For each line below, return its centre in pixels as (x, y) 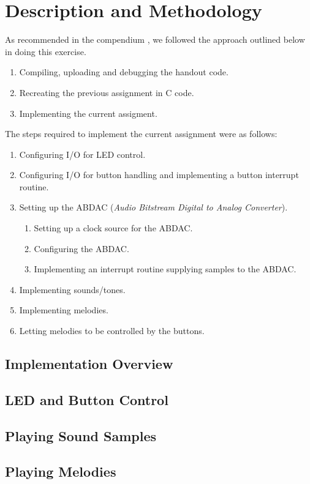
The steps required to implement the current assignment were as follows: (141, 134)
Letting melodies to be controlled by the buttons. (112, 331)
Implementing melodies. (64, 310)
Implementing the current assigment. (88, 113)
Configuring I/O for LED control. (82, 154)
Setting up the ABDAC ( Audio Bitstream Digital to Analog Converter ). (153, 207)
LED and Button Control (87, 399)
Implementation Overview (89, 364)
